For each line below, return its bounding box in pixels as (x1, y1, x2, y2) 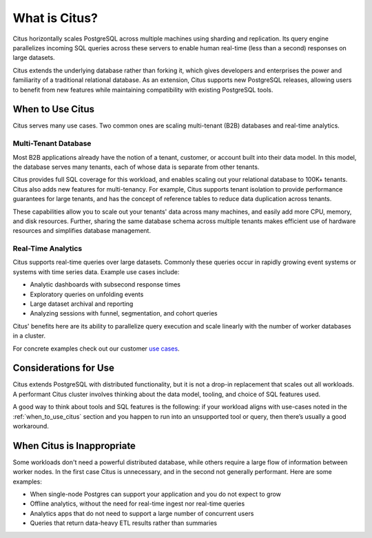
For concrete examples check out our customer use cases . (12, 344, 180, 353)
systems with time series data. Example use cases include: (12, 267, 180, 276)
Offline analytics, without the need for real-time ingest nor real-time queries (30, 499, 245, 508)
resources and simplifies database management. (12, 227, 152, 235)
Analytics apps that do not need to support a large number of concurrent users (30, 509, 254, 517)
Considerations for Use (12, 362, 115, 374)
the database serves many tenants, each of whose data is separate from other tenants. (12, 163, 260, 171)
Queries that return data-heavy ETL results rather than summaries (30, 519, 217, 527)
